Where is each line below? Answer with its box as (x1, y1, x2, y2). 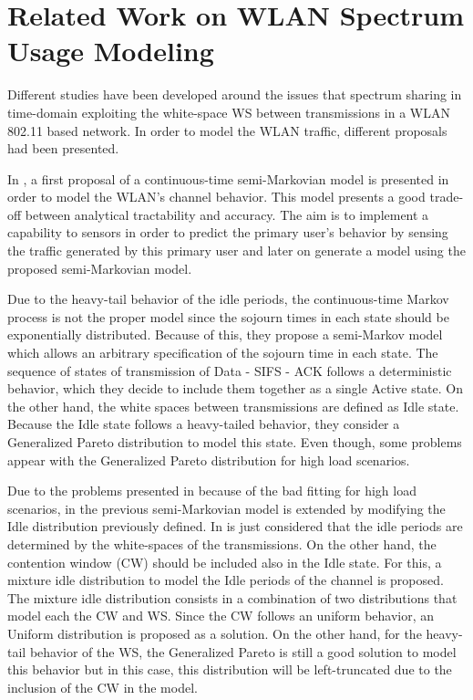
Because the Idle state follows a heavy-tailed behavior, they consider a (7, 414, 400, 434)
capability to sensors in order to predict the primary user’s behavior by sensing (7, 223, 448, 242)
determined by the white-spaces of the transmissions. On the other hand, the (7, 534, 437, 553)
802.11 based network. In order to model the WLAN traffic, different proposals (7, 120, 447, 140)
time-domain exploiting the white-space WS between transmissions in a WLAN (7, 102, 450, 121)
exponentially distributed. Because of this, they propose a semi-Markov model (7, 325, 443, 344)
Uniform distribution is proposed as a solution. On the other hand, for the (7, 623, 422, 643)
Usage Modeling (7, 32, 214, 69)
